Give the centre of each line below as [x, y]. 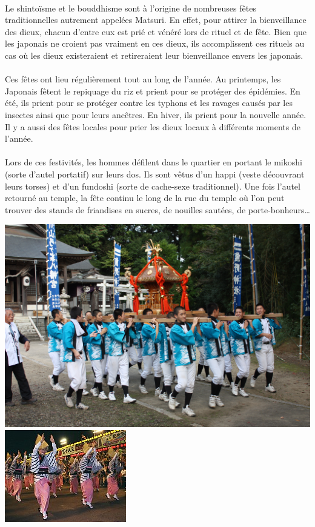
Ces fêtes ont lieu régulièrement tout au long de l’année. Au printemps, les [143, 79]
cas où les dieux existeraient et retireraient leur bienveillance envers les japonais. [154, 55]
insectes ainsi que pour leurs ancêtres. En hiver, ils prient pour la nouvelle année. [156, 114]
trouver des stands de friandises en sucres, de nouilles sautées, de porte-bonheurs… [157, 209]
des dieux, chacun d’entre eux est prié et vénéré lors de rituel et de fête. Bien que [156, 31]
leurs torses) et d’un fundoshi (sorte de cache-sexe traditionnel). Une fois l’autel [153, 186]
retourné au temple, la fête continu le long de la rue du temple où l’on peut [145, 198]
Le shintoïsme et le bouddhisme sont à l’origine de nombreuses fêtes [131, 8]
